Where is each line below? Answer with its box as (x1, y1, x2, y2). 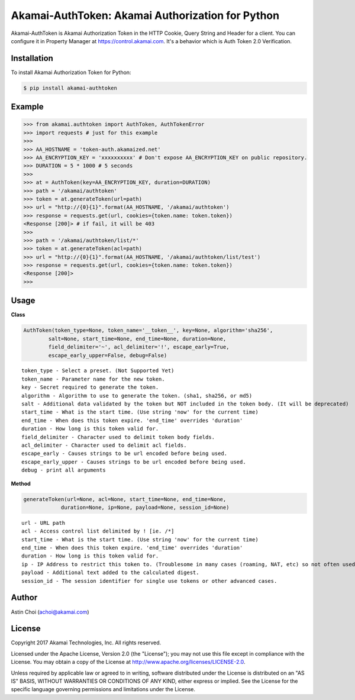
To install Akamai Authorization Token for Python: (11, 69, 131, 76)
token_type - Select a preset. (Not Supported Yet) (21, 367, 175, 374)
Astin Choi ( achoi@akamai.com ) (11, 608, 89, 615)
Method (11, 480, 31, 487)
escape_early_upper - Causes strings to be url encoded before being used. (21, 459, 246, 465)
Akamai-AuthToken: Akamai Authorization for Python (11, 9, 280, 22)
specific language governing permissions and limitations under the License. (11, 686, 195, 693)
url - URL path (21, 520, 66, 526)
